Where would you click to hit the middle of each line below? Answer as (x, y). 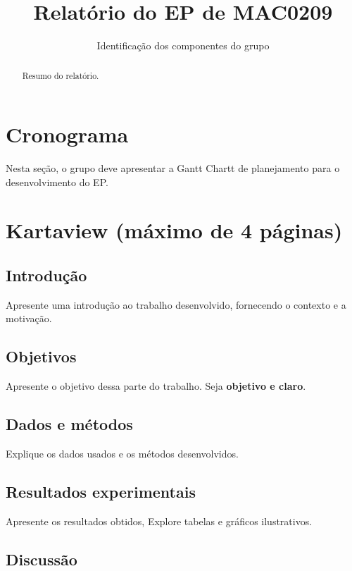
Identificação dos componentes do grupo (183, 45)
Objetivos (41, 356)
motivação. (29, 318)
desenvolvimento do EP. (57, 182)
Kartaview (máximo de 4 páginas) (174, 230)
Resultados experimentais (101, 492)
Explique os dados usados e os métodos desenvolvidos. (122, 454)
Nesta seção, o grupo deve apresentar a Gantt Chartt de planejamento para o (173, 168)
